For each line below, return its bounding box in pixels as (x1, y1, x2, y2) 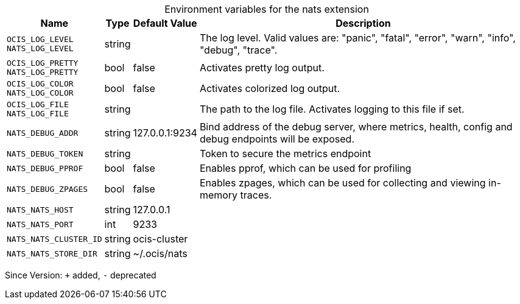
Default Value (133, 17, 197, 29)
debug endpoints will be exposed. (199, 133, 355, 145)
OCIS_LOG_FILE (7, 100, 69, 109)
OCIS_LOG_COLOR (7, 79, 74, 88)
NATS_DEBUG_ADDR (7, 128, 79, 138)
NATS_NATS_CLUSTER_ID (7, 234, 102, 244)
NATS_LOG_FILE (7, 109, 69, 118)
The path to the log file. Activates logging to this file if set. (199, 103, 465, 115)
